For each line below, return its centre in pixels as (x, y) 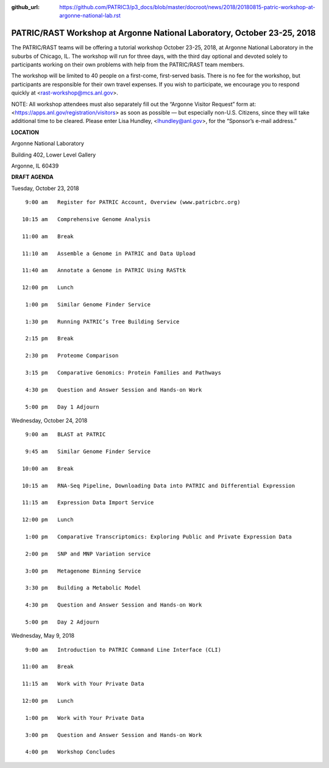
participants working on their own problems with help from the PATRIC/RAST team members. (128, 65)
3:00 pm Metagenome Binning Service (83, 571)
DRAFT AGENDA (33, 177)
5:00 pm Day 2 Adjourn (62, 622)
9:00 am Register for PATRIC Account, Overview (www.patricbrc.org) (133, 202)
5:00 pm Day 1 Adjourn (62, 407)
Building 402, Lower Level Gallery (54, 155)
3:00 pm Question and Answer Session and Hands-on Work (114, 735)
